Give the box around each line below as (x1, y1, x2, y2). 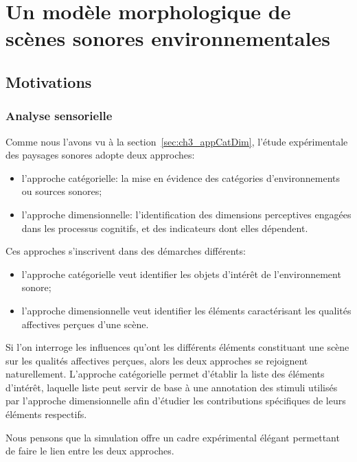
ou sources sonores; (21, 184, 102, 198)
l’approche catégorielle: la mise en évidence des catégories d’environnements (21, 170, 340, 185)
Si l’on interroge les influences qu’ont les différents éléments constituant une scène (5, 340, 349, 354)
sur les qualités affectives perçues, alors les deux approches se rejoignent (5, 353, 308, 367)
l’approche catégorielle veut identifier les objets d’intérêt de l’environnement (21, 266, 341, 281)
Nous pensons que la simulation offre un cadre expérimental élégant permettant (5, 430, 340, 444)
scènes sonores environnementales (5, 24, 330, 52)
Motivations (5, 71, 92, 92)
